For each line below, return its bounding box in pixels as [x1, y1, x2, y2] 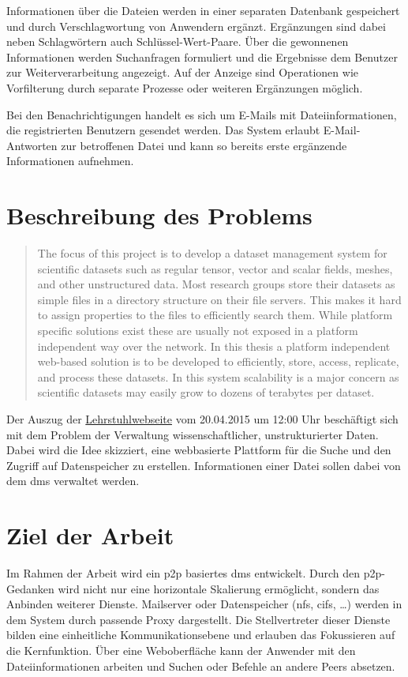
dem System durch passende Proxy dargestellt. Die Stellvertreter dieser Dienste [6, 611, 391, 627]
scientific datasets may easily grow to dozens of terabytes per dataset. [37, 384, 375, 401]
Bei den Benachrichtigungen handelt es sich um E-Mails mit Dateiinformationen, [6, 106, 397, 122]
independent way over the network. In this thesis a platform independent [37, 337, 391, 354]
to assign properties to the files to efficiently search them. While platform [37, 307, 393, 323]
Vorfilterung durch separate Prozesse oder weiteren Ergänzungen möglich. [6, 79, 363, 96]
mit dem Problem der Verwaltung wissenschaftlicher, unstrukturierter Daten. [6, 426, 379, 442]
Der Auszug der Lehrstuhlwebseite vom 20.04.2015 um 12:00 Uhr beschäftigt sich [6, 411, 399, 427]
